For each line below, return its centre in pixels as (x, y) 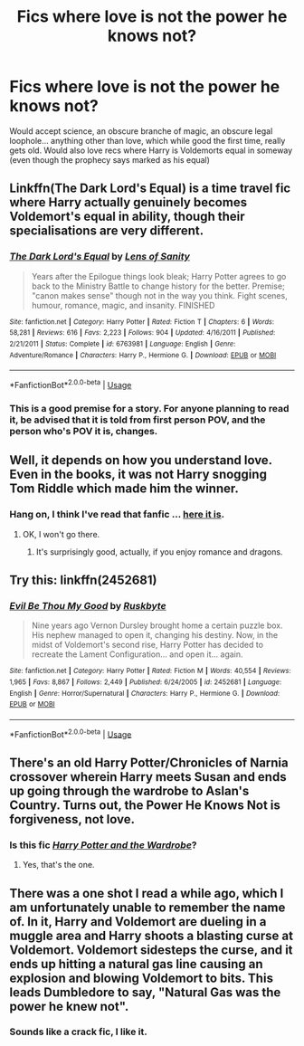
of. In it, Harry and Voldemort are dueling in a (138, 922)
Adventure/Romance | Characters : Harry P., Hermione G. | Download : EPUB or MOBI (143, 355)
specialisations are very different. (107, 231)
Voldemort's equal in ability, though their (127, 217)
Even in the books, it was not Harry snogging (138, 475)
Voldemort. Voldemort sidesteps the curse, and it (151, 950)
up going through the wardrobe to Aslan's (129, 790)
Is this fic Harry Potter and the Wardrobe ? (103, 845)
